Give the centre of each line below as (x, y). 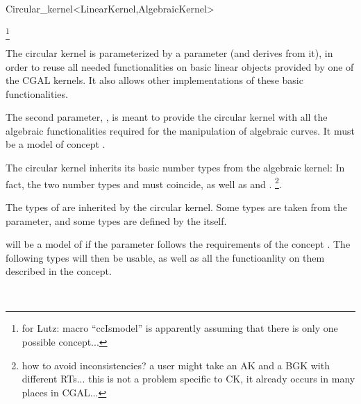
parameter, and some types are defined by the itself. (116, 220)
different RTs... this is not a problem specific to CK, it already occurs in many (188, 379)
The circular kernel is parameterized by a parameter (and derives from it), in (169, 52)
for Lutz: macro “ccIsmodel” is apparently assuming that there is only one (180, 328)
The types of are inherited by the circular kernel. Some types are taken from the (176, 207)
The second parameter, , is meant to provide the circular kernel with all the (167, 117)
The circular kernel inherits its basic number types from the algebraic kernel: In (175, 168)
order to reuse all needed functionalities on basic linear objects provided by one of (180, 66)
